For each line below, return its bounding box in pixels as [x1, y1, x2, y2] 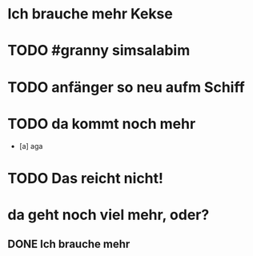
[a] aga [18, 141, 43, 150]
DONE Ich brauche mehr [7, 238, 131, 251]
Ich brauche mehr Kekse [7, 5, 173, 23]
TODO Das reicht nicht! [7, 169, 164, 187]
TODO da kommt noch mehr [7, 114, 196, 133]
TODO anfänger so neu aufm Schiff [7, 78, 245, 96]
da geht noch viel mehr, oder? [7, 206, 210, 224]
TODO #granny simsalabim [7, 42, 191, 60]
